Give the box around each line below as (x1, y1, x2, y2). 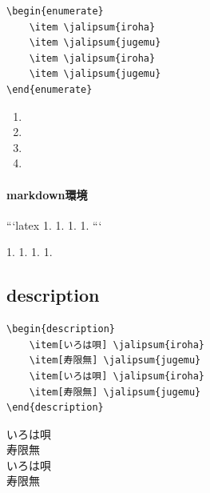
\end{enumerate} (6, 83, 93, 95)
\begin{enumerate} (6, 6, 104, 17)
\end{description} (6, 402, 104, 414)
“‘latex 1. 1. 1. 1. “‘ (6, 216, 102, 233)
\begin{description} (6, 323, 116, 335)
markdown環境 (6, 186, 88, 202)
